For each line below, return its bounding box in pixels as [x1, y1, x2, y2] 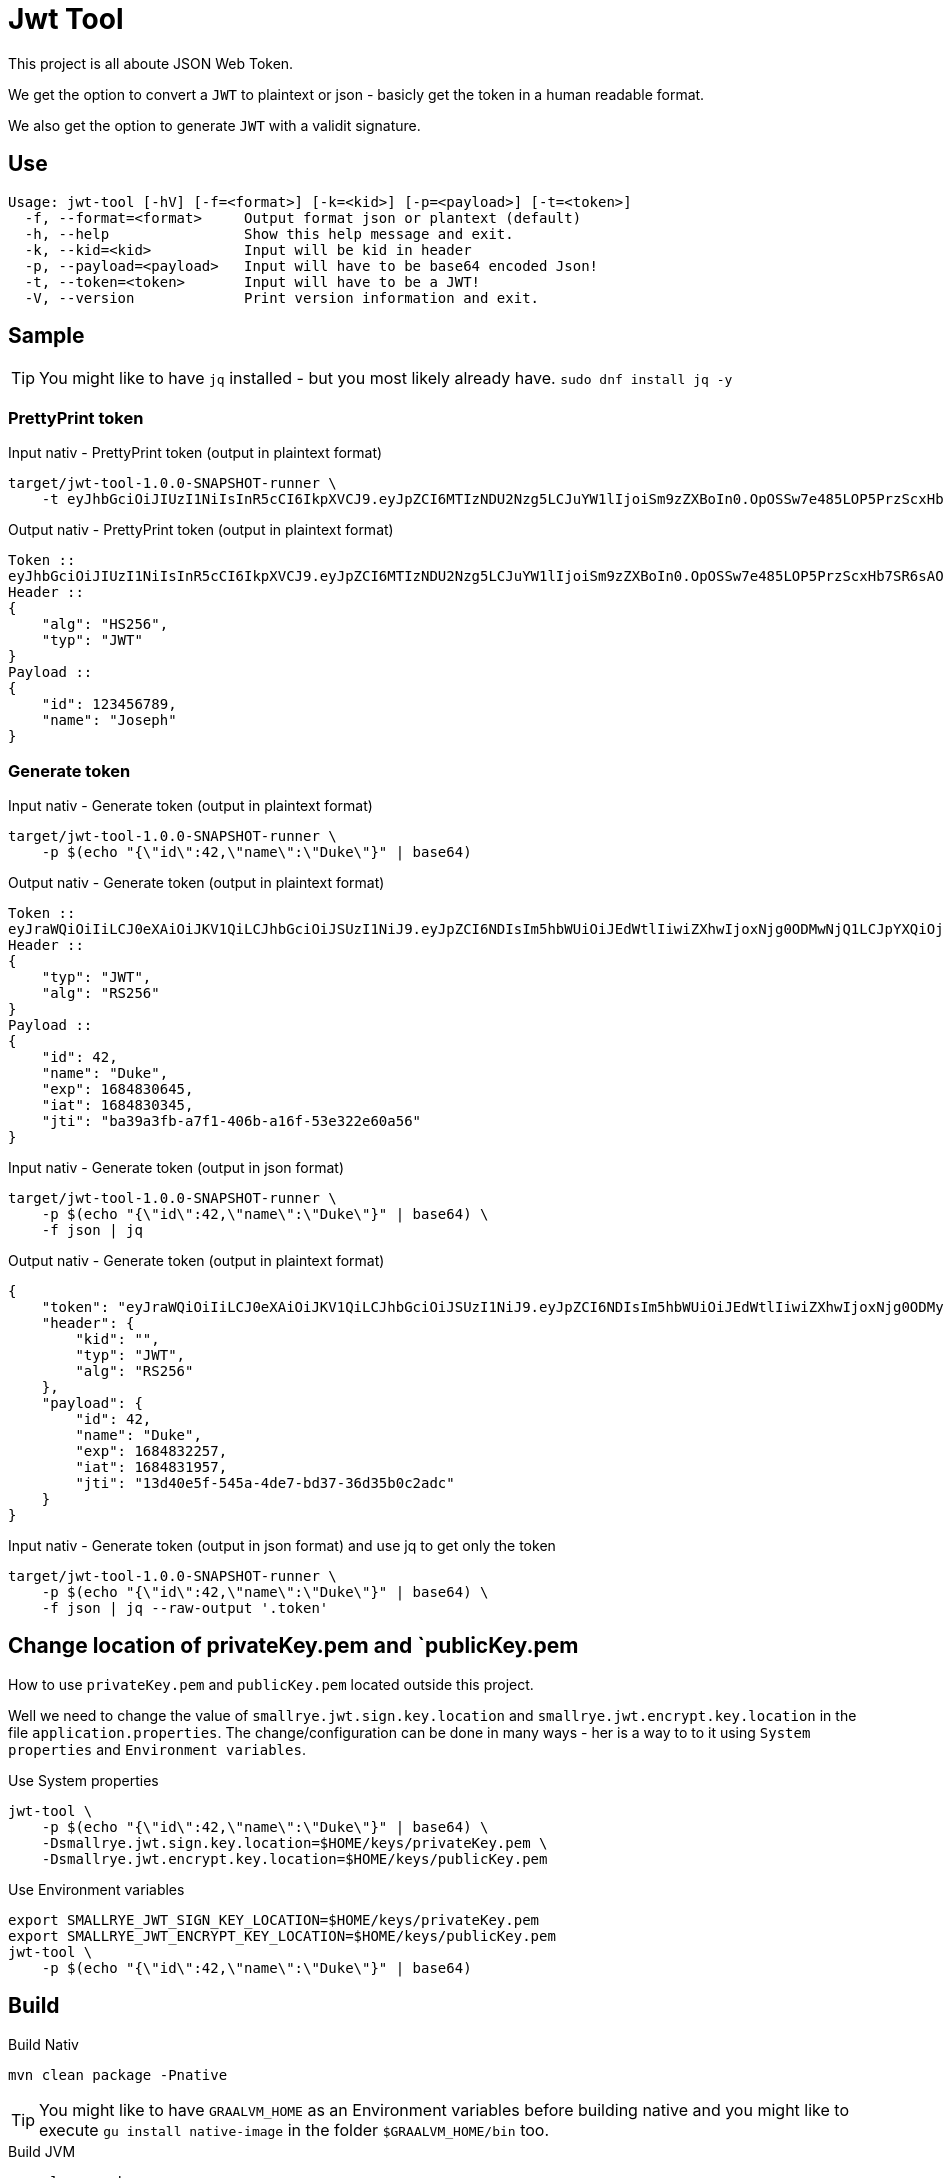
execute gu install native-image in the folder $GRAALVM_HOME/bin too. [39, 2119, 550, 2140]
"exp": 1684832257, [75, 1442, 228, 1459]
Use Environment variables [8, 1880, 185, 1898]
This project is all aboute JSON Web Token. [8, 54, 294, 72]
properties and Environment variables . [8, 1740, 306, 1758]
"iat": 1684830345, [41, 1096, 194, 1113]
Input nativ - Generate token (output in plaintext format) [8, 796, 373, 814]
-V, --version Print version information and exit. [24, 289, 540, 306]
